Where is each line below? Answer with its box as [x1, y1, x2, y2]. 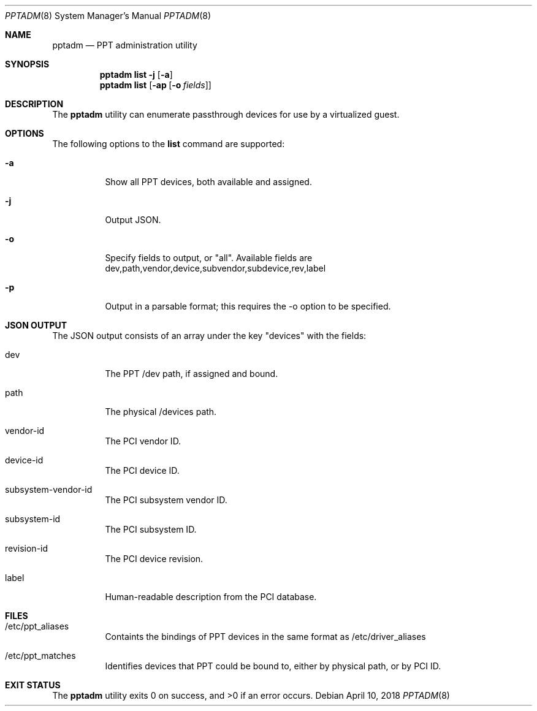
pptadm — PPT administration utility [52, 40, 197, 50]
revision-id [5, 543, 48, 553]
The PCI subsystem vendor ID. [105, 495, 227, 505]
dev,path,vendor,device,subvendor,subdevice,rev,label [105, 263, 326, 273]
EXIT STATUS [5, 680, 61, 690]
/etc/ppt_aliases [5, 621, 69, 631]
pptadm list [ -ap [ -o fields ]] [99, 80, 211, 90]
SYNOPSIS [5, 59, 50, 69]
